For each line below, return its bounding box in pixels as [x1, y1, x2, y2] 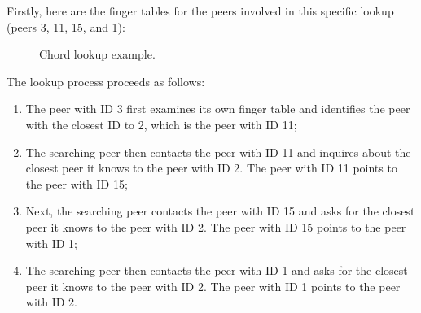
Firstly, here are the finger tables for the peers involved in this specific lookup [7, 2, 394, 19]
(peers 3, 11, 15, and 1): [7, 18, 125, 35]
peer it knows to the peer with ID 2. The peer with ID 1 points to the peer [25, 277, 401, 294]
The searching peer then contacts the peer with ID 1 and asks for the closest [25, 262, 408, 279]
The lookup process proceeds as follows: [7, 72, 205, 89]
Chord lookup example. [39, 46, 156, 63]
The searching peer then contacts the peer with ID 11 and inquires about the [25, 143, 411, 160]
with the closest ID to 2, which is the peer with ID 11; [25, 115, 297, 133]
